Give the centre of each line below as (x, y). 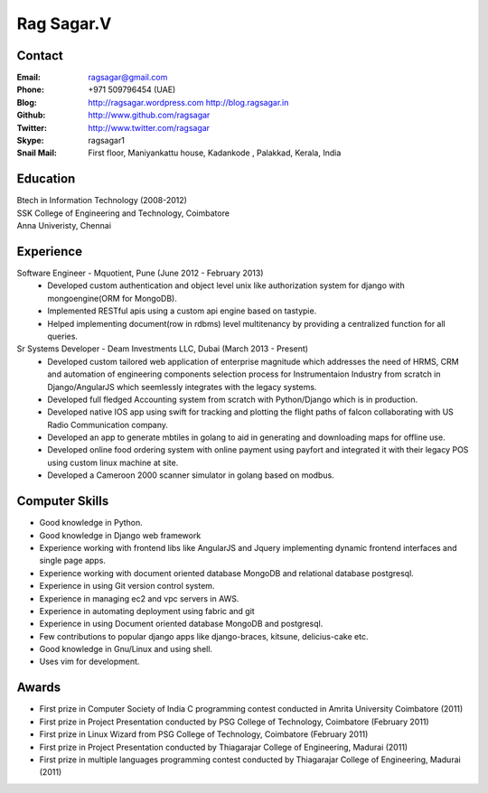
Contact (40, 56)
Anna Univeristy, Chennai (64, 226)
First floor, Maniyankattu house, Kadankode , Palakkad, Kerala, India (215, 153)
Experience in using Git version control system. (127, 586)
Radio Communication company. (108, 424)
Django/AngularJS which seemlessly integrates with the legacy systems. (182, 387)
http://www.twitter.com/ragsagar (149, 127)
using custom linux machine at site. (113, 462)
